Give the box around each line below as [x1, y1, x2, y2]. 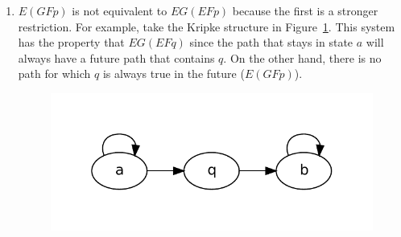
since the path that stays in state [189, 34, 353, 51]
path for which [18, 65, 91, 82]
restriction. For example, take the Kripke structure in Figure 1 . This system [18, 18, 395, 35]
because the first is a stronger [232, 2, 378, 18]
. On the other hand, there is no [223, 49, 382, 66]
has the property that [18, 34, 125, 51]
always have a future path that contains [18, 49, 215, 66]
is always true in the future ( [102, 65, 245, 82]
